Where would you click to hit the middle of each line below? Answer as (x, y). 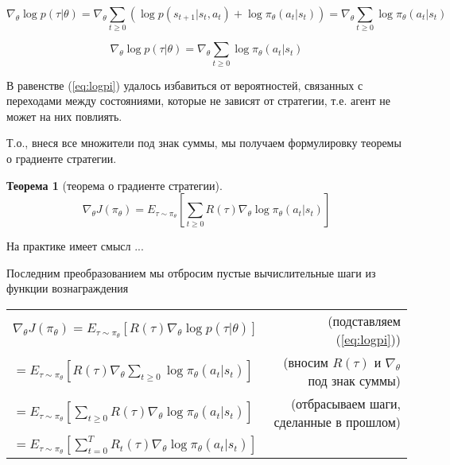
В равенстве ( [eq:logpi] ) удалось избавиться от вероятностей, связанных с (185, 85)
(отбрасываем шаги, (345, 403)
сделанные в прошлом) (337, 422)
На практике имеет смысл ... (75, 246)
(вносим (306, 362)
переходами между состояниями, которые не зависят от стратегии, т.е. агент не (198, 101)
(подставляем (364, 321)
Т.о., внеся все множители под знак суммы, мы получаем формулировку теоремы (204, 143)
